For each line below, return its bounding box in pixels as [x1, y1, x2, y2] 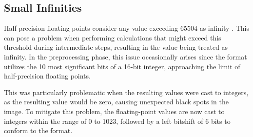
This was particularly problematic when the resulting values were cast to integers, [4, 87, 249, 97]
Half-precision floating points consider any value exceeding [4, 23, 178, 33]
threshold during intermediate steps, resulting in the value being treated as [4, 42, 228, 52]
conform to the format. [4, 125, 73, 136]
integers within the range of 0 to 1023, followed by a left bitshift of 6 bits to [4, 116, 231, 126]
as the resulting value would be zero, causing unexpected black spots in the [4, 97, 229, 107]
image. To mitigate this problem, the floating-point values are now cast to [4, 106, 225, 116]
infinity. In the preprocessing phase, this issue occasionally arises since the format [4, 51, 247, 61]
